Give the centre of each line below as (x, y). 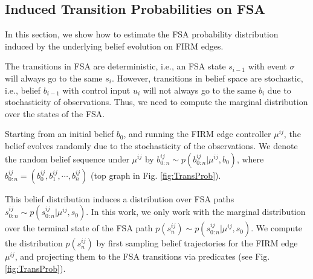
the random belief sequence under (67, 159)
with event (267, 66)
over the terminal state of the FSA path (79, 228)
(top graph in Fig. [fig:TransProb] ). (156, 175)
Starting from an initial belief (60, 134)
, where (250, 159)
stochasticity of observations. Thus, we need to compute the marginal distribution (156, 102)
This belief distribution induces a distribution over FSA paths (120, 198)
